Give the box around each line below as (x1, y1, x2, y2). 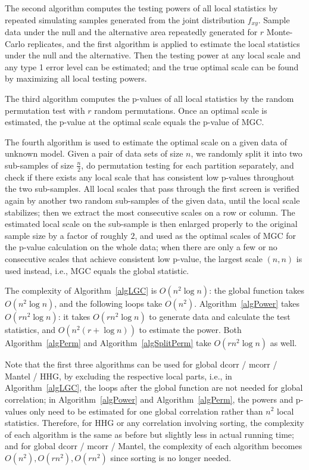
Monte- (266, 26, 293, 38)
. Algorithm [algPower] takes (194, 297, 300, 310)
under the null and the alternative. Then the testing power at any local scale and (5, 49, 301, 61)
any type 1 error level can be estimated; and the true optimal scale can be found (5, 60, 299, 73)
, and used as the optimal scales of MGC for (135, 229, 296, 241)
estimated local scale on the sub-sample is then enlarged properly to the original (5, 217, 298, 230)
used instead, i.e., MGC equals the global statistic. (5, 264, 189, 276)
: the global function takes (209, 284, 305, 297)
